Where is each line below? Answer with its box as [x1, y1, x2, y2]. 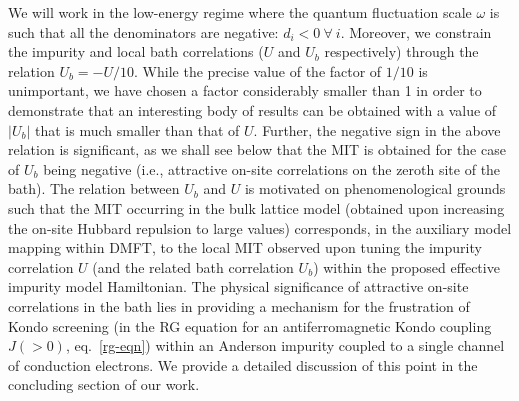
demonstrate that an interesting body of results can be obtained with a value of [8, 99, 497, 120]
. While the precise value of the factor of [134, 60, 382, 81]
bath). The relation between [8, 178, 180, 199]
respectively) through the [324, 41, 479, 62]
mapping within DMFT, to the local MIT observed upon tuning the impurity [8, 237, 482, 258]
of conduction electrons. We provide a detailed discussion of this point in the [8, 354, 478, 375]
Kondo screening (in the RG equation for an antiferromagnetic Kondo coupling [8, 315, 492, 336]
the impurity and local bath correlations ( [8, 41, 264, 62]
